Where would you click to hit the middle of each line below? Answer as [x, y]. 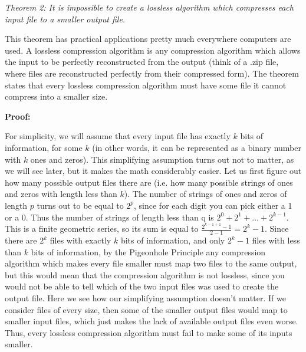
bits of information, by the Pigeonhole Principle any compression [148, 251]
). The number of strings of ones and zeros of [205, 194]
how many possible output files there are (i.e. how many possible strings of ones [149, 182]
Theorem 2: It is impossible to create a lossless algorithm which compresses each [149, 7]
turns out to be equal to [80, 205]
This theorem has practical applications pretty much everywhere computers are [148, 39]
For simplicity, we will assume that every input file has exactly [118, 136]
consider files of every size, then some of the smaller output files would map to [146, 309]
